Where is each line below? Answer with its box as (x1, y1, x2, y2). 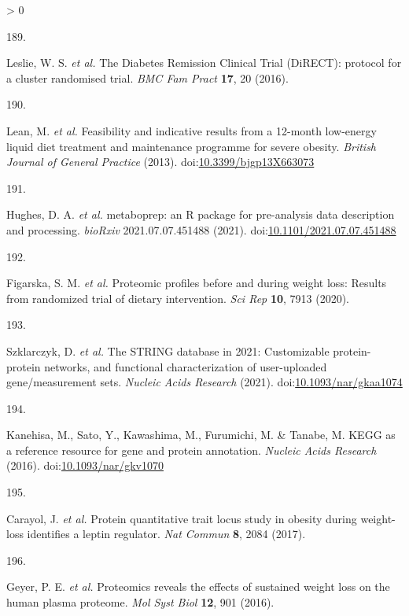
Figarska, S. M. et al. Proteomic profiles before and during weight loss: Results (6, 275, 387, 291)
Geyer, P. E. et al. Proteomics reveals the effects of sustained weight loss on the (6, 578, 390, 595)
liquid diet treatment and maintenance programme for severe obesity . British (6, 138, 377, 154)
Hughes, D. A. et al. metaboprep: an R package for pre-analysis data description (6, 206, 395, 223)
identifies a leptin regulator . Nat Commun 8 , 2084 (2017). (27, 526, 306, 542)
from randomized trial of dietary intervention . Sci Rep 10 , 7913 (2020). (6, 290, 350, 306)
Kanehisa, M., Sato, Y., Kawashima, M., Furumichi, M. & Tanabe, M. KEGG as (6, 426, 396, 443)
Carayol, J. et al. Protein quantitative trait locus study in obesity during (6, 510, 357, 526)
